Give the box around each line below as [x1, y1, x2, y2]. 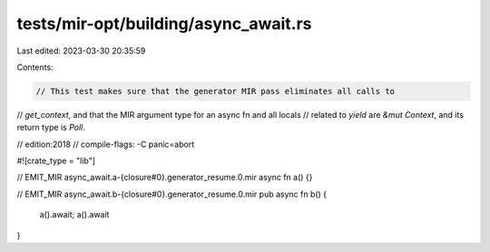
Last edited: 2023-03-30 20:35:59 [16, 45, 146, 56]
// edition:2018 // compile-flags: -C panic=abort [16, 139, 195, 150]
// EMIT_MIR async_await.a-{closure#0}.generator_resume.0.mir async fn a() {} [16, 172, 313, 183]
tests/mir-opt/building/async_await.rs [16, 14, 312, 34]
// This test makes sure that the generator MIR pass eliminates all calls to [35, 86, 395, 96]
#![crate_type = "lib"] [16, 155, 95, 167]
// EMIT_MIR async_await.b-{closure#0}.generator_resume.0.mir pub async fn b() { [16, 189, 327, 199]
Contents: [16, 62, 54, 73]
